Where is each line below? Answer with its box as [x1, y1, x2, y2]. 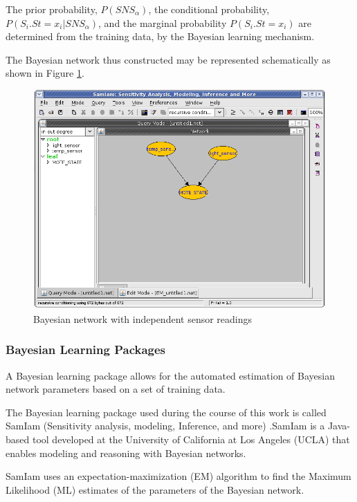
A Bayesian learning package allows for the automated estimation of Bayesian [6, 368, 335, 382]
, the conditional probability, [148, 2, 270, 16]
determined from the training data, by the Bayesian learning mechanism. [6, 29, 315, 44]
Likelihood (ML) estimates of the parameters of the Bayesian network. [6, 482, 304, 496]
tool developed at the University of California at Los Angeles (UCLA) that [32, 431, 350, 446]
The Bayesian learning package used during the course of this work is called [6, 405, 327, 419]
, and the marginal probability [98, 15, 227, 30]
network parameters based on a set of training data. [6, 382, 226, 396]
